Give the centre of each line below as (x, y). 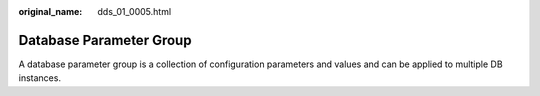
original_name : (50, 11)
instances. (40, 78)
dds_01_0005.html (134, 11)
